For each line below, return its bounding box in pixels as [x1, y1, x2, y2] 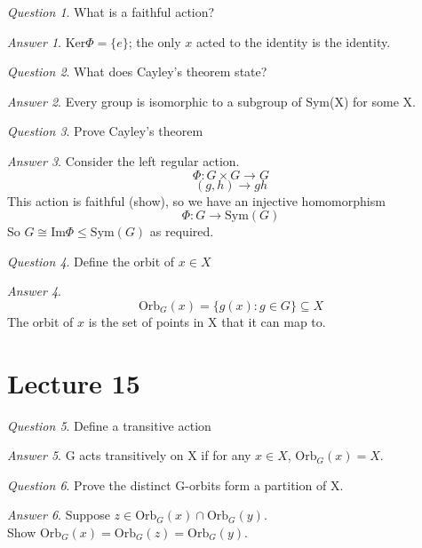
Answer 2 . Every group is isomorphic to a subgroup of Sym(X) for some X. [7, 91, 416, 110]
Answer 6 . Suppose [7, 505, 110, 524]
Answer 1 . [7, 32, 61, 51]
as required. [149, 222, 214, 241]
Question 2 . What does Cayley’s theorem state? [7, 62, 267, 81]
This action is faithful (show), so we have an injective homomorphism [7, 191, 386, 210]
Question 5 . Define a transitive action [7, 416, 211, 434]
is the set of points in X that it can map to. [88, 312, 326, 330]
